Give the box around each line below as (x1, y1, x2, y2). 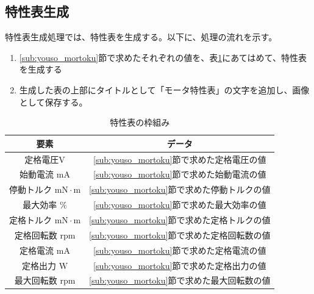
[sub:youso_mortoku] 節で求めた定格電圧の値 (93, 152, 266, 165)
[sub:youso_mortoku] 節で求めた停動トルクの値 (89, 183, 271, 196)
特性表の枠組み (110, 116, 170, 129)
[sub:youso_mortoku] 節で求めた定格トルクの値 (89, 213, 271, 226)
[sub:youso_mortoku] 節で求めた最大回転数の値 (89, 274, 271, 287)
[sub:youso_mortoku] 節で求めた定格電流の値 (93, 243, 266, 256)
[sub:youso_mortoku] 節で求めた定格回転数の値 (89, 228, 271, 241)
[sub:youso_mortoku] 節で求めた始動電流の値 (93, 168, 266, 181)
